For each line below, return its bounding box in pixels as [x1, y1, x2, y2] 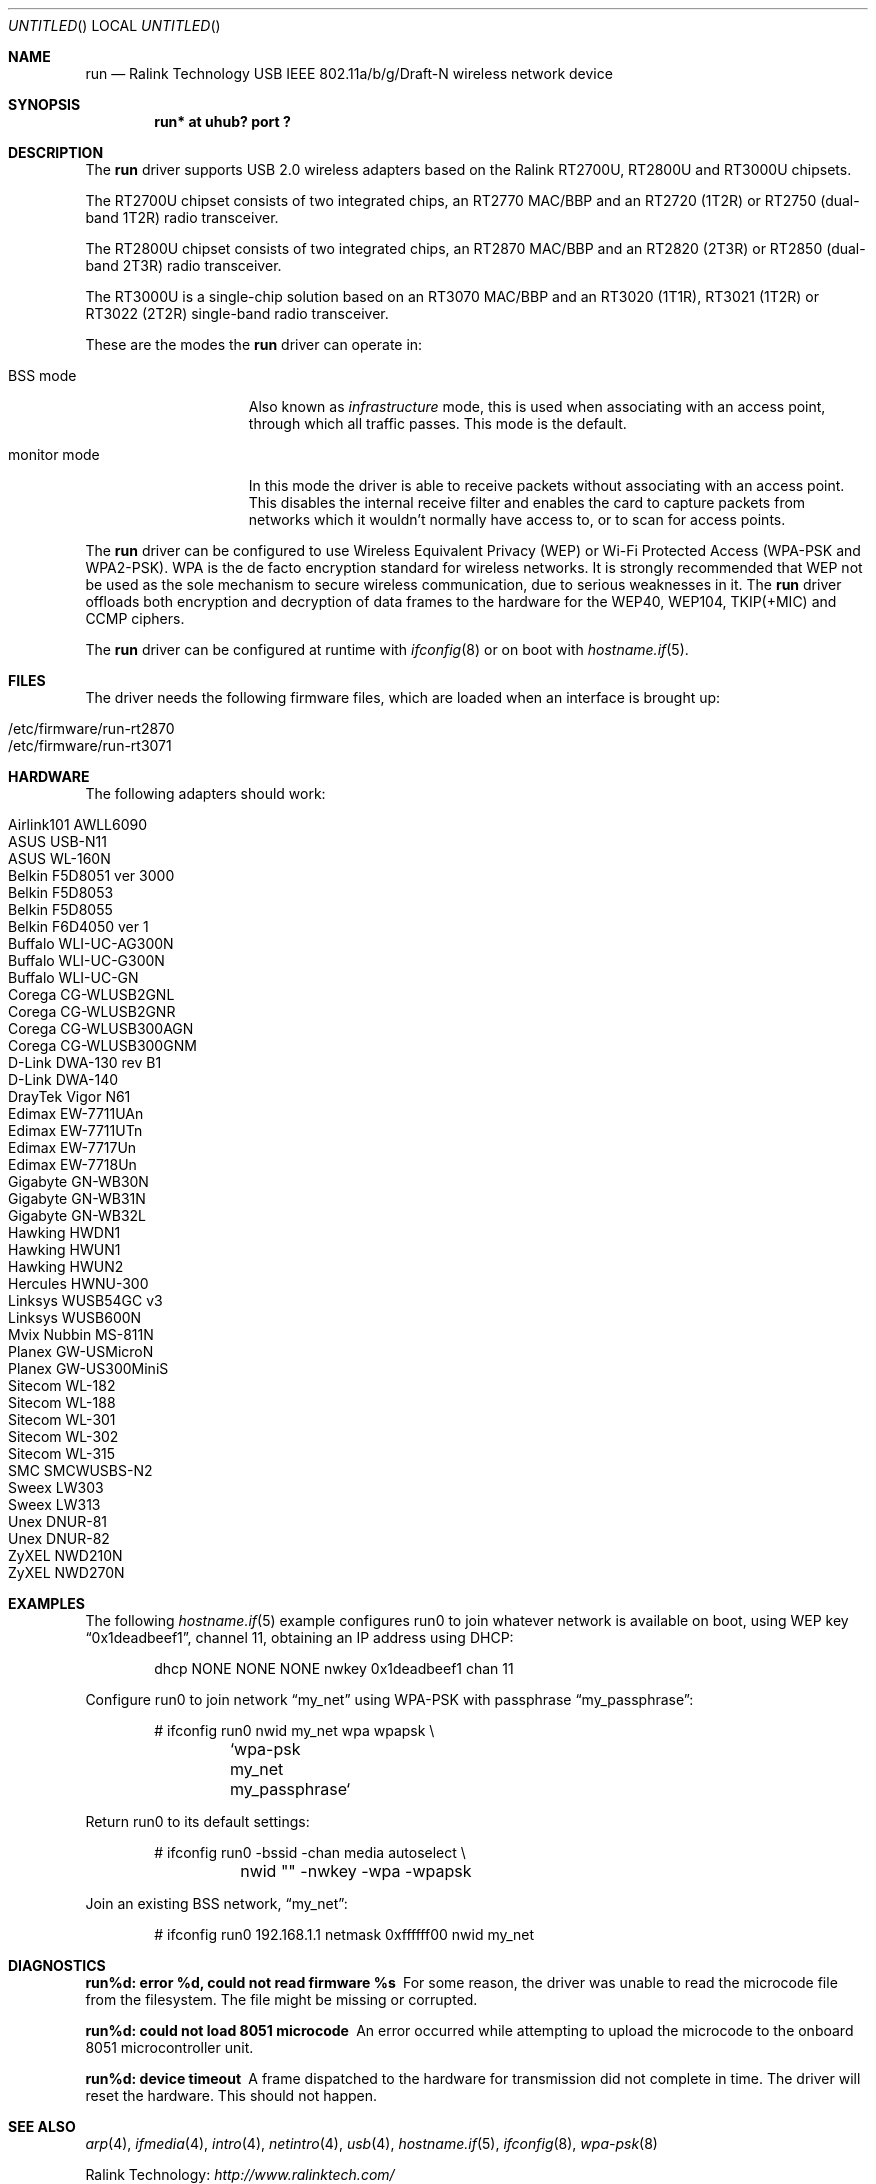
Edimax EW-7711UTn [8, 1122, 143, 1139]
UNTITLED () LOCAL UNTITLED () [8, 17, 221, 34]
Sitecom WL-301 [8, 1411, 116, 1428]
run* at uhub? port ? [154, 113, 291, 130]
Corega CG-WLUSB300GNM [8, 1037, 197, 1054]
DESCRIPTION [8, 144, 104, 161]
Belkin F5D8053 [8, 884, 114, 901]
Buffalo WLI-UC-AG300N [8, 935, 174, 952]
